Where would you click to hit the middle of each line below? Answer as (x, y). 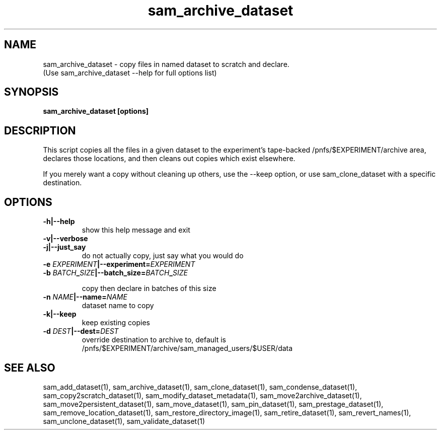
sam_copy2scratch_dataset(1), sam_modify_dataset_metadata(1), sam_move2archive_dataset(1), (202, 395)
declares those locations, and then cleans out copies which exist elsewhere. (169, 159)
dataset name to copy (118, 306)
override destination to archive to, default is (154, 340)
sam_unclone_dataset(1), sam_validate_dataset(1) (124, 421)
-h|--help (59, 222)
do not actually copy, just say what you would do (163, 256)
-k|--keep (60, 314)
